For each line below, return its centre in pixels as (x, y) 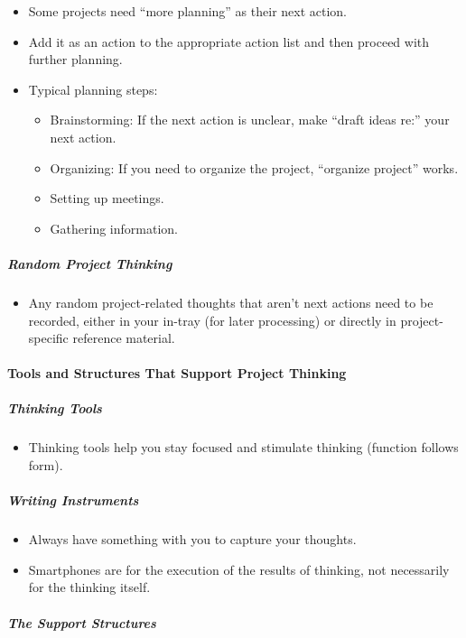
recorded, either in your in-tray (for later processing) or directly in (212, 320)
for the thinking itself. (89, 587)
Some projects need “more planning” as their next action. (188, 11)
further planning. (75, 59)
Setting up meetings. (107, 198)
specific (48, 338)
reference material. (124, 338)
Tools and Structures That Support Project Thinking (177, 373)
